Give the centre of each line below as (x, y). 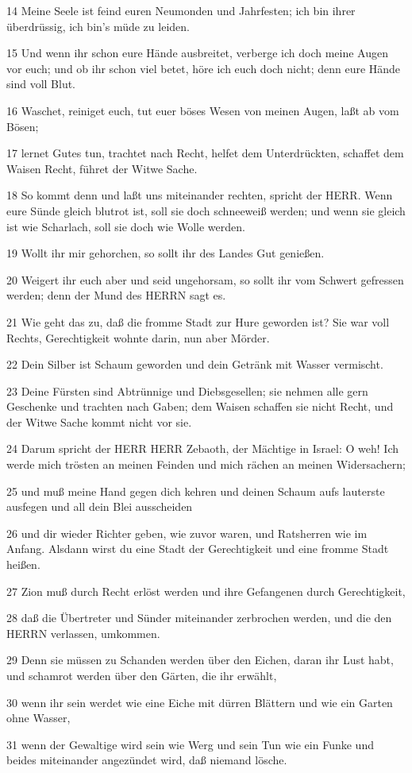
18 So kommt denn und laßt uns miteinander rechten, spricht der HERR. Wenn (200, 195)
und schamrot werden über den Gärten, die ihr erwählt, (142, 675)
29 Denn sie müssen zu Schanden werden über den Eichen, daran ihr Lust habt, (200, 660)
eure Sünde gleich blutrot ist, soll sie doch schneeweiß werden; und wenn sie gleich (206, 210)
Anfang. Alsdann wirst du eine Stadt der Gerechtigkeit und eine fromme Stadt (198, 549)
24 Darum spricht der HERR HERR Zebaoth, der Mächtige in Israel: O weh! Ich (203, 448)
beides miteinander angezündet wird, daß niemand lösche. (147, 760)
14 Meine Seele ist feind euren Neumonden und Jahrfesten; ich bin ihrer (181, 10)
